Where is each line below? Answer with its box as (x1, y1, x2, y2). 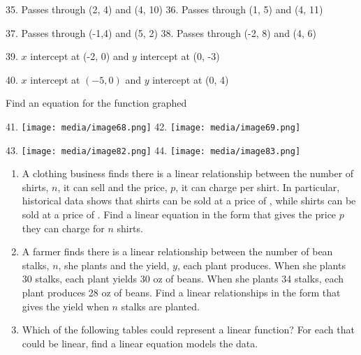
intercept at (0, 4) (152, 72, 229, 86)
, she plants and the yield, (58, 257, 170, 272)
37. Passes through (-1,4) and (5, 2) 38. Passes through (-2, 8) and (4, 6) (6, 25, 317, 40)
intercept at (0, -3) (140, 49, 220, 63)
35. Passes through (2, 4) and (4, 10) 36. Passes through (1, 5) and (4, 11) (6, 2, 323, 16)
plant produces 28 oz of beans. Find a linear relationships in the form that (22, 285, 341, 300)
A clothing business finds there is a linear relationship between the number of (22, 166, 354, 181)
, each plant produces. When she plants (177, 257, 346, 272)
